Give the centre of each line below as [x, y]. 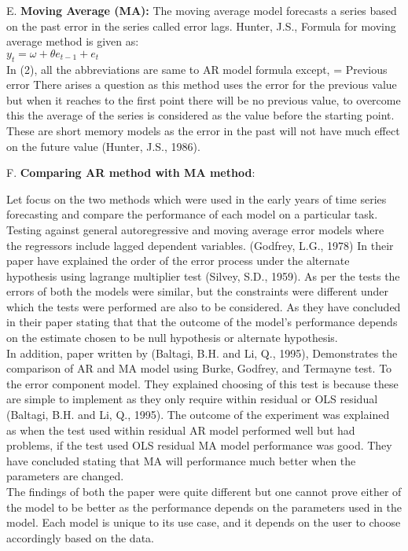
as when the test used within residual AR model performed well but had [181, 430]
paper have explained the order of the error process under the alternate [178, 261]
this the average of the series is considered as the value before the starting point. [200, 115]
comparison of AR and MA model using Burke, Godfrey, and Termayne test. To [199, 368]
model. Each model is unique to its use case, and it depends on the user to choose [204, 522]
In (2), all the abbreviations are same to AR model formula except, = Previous [197, 69]
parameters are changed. [65, 476]
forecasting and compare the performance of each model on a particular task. [192, 214]
